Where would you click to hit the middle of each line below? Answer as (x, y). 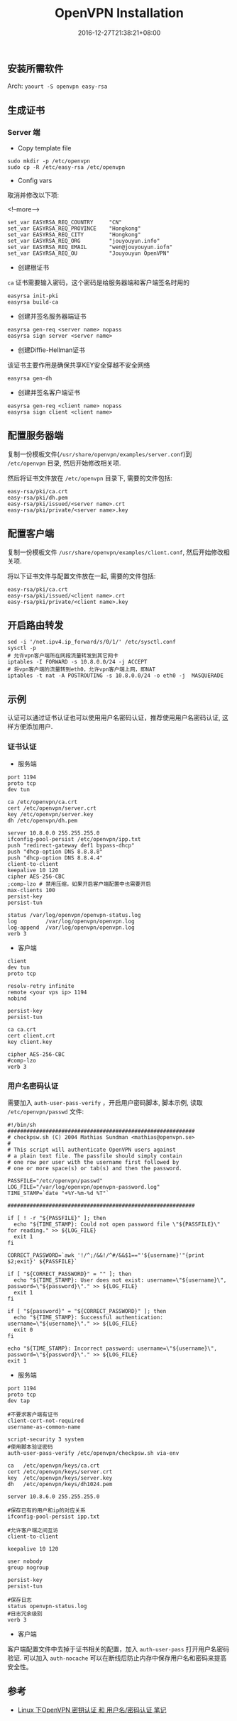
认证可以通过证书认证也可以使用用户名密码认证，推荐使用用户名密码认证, (114, 717)
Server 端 (24, 132)
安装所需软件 (35, 68)
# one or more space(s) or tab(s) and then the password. (95, 1168)
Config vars (35, 181)
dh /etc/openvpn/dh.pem (43, 820)
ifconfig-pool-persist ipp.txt (54, 1517)
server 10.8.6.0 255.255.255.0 (54, 1496)
